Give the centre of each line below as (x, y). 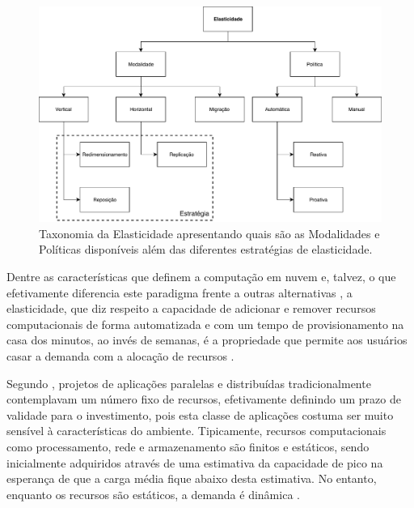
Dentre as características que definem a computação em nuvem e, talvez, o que (201, 277)
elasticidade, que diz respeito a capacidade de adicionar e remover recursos (191, 308)
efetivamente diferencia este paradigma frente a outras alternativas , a (180, 292)
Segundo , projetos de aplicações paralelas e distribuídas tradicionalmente (189, 383)
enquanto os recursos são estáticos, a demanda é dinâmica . (153, 494)
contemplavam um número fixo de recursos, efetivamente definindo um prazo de (204, 399)
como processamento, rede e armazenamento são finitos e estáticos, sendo (188, 446)
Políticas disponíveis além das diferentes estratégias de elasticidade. (206, 249)
